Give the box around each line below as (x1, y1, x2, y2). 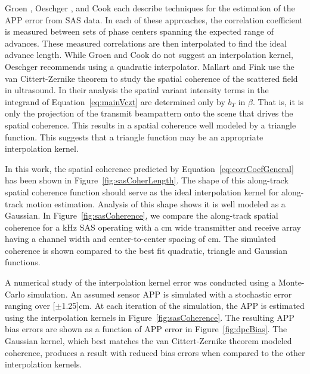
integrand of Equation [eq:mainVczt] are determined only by (5, 95, 225, 108)
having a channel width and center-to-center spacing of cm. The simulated (5, 232, 276, 245)
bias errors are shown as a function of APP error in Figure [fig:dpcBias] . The (5, 323, 287, 335)
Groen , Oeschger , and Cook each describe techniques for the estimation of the (5, 2, 295, 14)
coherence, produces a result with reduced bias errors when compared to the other (5, 346, 305, 358)
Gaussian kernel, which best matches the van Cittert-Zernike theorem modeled (5, 335, 292, 347)
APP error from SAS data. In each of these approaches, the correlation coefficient (5, 13, 303, 26)
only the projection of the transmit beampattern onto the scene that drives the (5, 107, 293, 119)
